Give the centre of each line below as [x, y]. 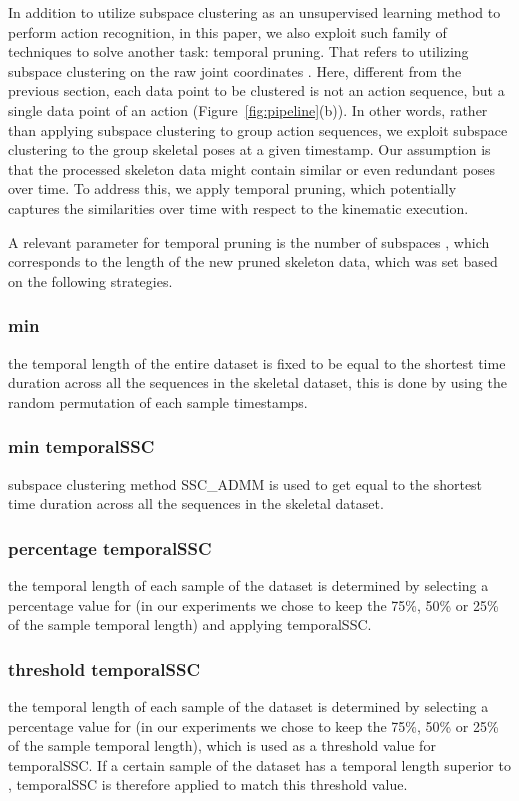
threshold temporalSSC [104, 668]
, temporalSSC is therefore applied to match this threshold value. [208, 784]
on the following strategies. [90, 280]
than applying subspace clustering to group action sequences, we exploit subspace [258, 129]
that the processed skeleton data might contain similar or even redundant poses [252, 168]
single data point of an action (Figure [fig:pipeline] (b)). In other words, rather [248, 109]
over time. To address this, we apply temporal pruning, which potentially [232, 188]
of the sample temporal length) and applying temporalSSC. [190, 624]
